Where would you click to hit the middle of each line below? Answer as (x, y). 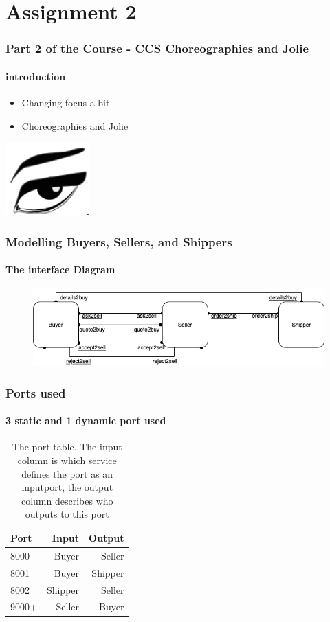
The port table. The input (67, 447)
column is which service (67, 460)
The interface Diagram (60, 269)
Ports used (36, 392)
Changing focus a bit (66, 103)
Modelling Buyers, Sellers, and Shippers (119, 241)
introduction (36, 76)
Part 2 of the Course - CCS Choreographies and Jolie (157, 48)
